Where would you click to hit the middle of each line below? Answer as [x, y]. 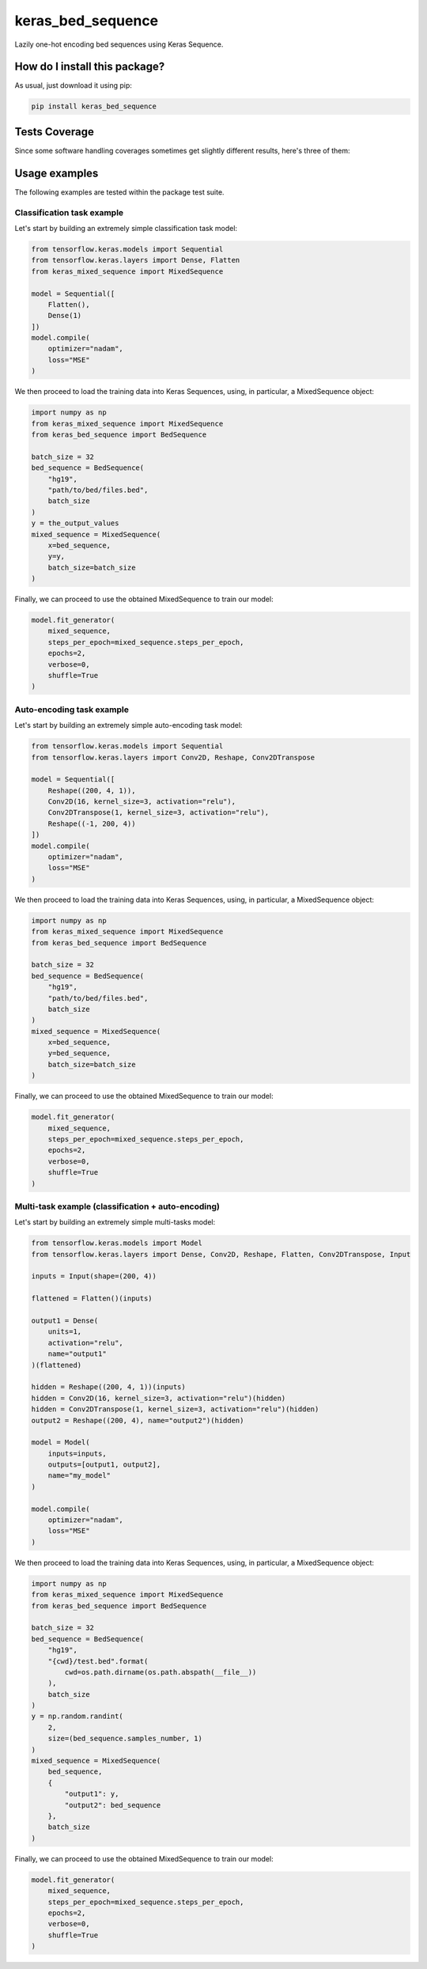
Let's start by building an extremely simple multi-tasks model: [115, 1222]
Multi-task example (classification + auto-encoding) [117, 1206]
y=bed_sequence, [79, 1053]
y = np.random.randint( [77, 1716]
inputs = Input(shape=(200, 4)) [94, 1276]
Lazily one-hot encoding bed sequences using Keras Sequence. [119, 44]
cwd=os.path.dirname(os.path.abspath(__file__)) [161, 1672]
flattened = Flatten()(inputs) [92, 1299]
